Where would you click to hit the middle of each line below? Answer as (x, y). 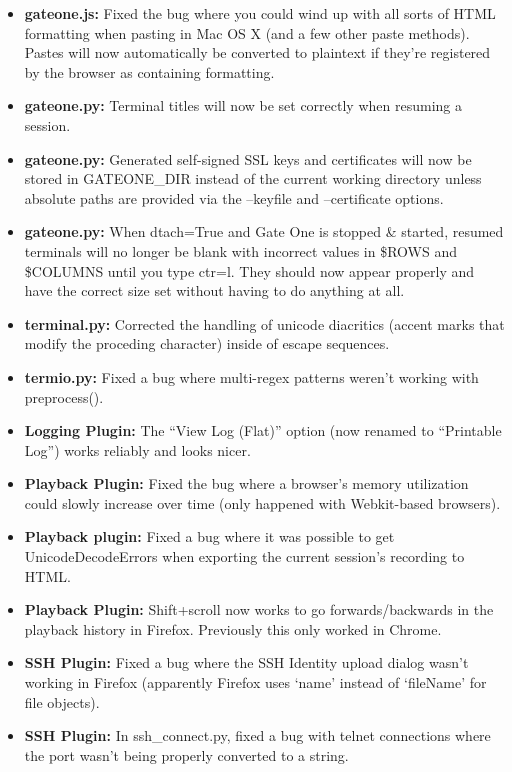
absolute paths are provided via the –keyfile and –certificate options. (234, 197)
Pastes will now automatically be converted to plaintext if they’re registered (257, 52)
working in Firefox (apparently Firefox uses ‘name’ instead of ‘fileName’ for (255, 682)
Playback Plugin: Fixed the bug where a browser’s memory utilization (246, 483)
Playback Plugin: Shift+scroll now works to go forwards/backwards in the (259, 609)
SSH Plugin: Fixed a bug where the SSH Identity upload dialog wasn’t (246, 662)
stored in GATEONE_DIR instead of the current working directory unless (253, 178)
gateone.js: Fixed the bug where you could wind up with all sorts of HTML (260, 13)
